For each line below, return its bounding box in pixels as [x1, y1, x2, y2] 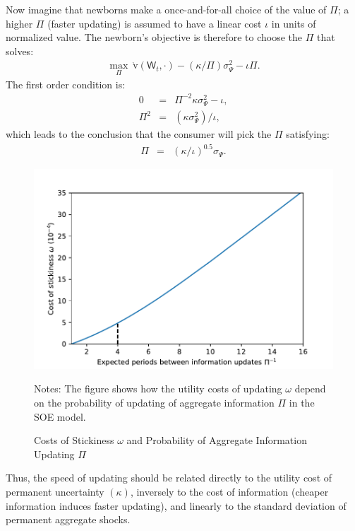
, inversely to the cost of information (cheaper [130, 484, 329, 498]
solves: [6, 43, 34, 58]
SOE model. [34, 409, 86, 424]
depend [294, 381, 326, 396]
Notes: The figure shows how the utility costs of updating [34, 381, 282, 396]
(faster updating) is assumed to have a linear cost [47, 16, 262, 30]
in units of [271, 16, 316, 30]
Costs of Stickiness [34, 433, 114, 448]
